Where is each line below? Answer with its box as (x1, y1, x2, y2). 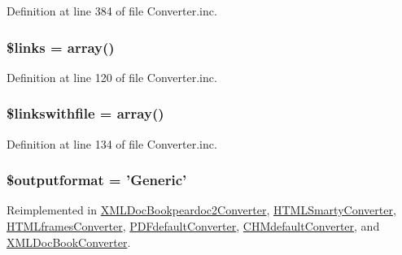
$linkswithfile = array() (7, 103, 164, 123)
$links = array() (7, 37, 115, 57)
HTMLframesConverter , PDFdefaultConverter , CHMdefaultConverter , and (7, 218, 380, 235)
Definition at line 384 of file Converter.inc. (7, 2, 217, 19)
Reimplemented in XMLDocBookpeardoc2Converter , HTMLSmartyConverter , (7, 201, 396, 218)
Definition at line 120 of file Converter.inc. (7, 68, 217, 85)
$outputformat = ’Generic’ (7, 170, 187, 190)
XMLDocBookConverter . (7, 233, 131, 250)
